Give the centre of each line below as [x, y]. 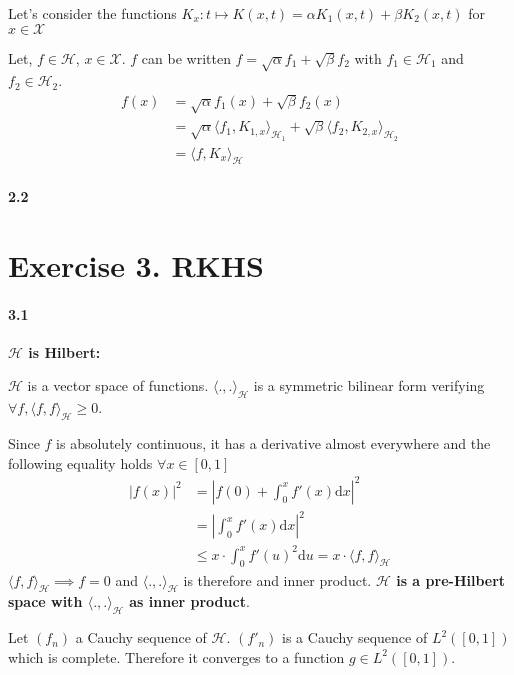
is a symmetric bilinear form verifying [369, 385]
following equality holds [80, 462]
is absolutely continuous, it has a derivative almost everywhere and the [273, 442]
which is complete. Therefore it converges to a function [176, 656]
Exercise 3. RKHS [136, 264]
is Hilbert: [64, 351]
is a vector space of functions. [118, 385]
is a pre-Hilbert [451, 579]
